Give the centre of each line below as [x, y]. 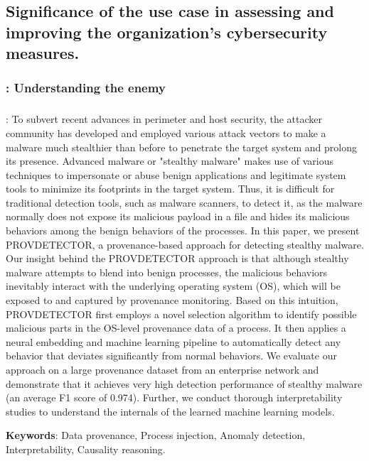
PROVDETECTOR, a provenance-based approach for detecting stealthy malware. [185, 244]
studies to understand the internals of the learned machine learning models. [170, 411]
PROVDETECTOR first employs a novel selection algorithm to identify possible [181, 314]
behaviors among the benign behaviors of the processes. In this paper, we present [183, 230]
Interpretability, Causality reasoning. [86, 449]
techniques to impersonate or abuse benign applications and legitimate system [176, 174]
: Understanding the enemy [86, 88]
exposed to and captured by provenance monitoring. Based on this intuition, [172, 300]
